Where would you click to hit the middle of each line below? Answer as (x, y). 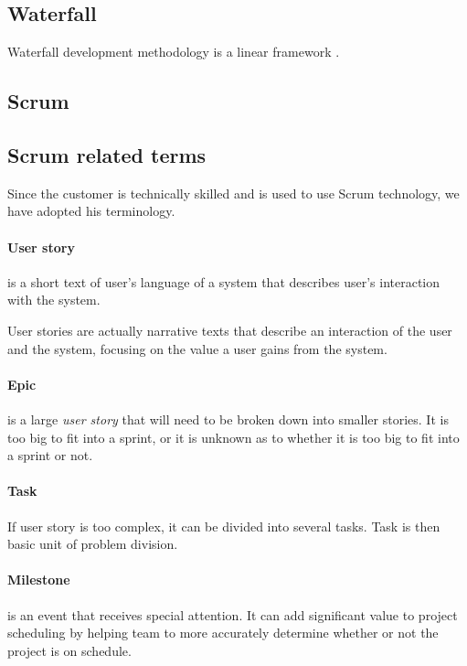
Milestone (39, 580)
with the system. (54, 300)
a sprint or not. (50, 455)
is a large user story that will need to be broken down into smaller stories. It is (228, 419)
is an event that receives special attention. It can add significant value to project (233, 614)
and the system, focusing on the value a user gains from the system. (197, 348)
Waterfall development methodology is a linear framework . (174, 52)
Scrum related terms (107, 154)
